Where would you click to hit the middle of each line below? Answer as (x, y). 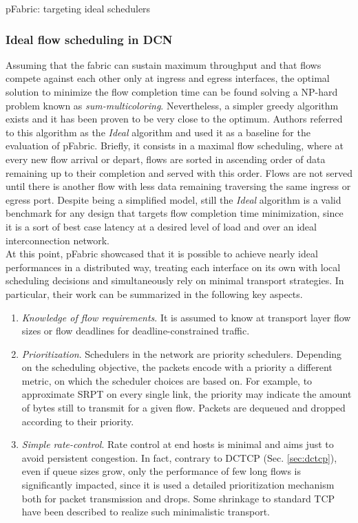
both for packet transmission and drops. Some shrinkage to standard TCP (178, 498)
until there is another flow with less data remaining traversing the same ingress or (178, 186)
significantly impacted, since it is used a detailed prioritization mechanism (178, 485)
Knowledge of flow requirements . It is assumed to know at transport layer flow (186, 317)
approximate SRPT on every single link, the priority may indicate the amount (187, 394)
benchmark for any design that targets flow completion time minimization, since (175, 213)
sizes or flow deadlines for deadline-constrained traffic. (136, 331)
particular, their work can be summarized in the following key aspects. (154, 293)
